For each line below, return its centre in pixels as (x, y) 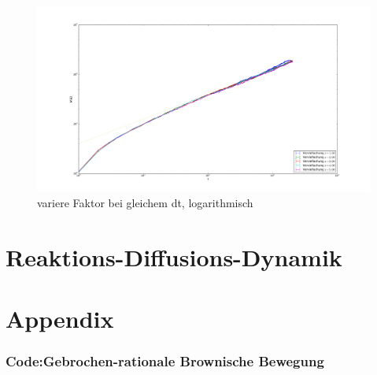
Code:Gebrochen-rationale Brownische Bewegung (165, 361)
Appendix (60, 319)
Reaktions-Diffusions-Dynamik (174, 256)
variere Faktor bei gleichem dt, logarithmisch (145, 203)
